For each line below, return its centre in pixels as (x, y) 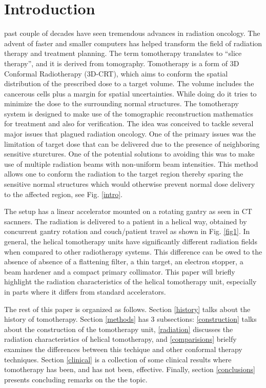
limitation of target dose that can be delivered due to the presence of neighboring (132, 143)
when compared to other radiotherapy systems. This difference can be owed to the (133, 251)
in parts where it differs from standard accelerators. (85, 291)
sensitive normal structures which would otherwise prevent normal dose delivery (130, 184)
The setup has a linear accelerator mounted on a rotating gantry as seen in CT (128, 211)
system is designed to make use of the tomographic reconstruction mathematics (129, 113)
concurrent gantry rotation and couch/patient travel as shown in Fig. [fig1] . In (127, 231)
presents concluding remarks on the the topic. (76, 379)
